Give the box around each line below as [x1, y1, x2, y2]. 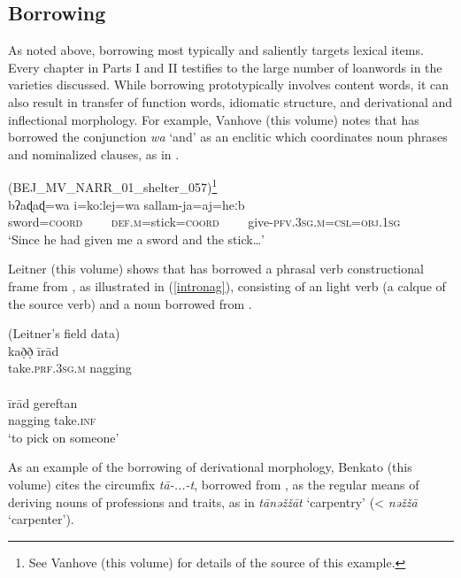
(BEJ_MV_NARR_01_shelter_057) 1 [8, 175, 218, 197]
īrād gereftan [8, 393, 78, 412]
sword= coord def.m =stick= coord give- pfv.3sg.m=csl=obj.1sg [8, 212, 401, 231]
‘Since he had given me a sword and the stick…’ [8, 229, 265, 248]
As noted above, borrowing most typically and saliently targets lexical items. [8, 41, 424, 59]
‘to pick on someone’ [8, 428, 119, 446]
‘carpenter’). [8, 510, 74, 528]
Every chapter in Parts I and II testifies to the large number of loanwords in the [8, 58, 442, 76]
